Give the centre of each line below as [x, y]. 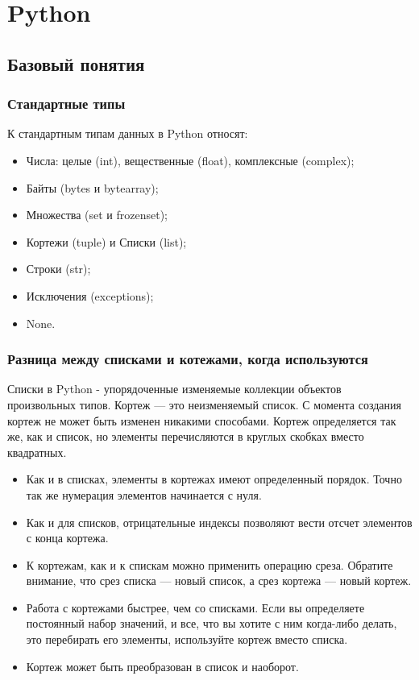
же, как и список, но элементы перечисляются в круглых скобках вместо [186, 436]
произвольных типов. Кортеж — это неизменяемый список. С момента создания [204, 404]
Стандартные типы [66, 104]
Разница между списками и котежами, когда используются [188, 359]
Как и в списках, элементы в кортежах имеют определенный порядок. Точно [214, 479]
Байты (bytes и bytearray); [92, 187]
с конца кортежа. [67, 538]
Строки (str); [58, 269]
